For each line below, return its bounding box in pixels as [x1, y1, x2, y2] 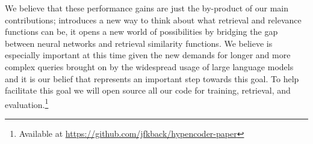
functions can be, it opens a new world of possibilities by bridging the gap [5, 25, 278, 38]
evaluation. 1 [5, 96, 49, 110]
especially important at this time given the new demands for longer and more [5, 49, 291, 61]
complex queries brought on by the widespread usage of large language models [5, 60, 294, 73]
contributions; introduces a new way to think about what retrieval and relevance [5, 13, 302, 26]
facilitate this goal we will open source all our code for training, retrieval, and [5, 84, 291, 97]
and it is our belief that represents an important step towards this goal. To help [5, 72, 299, 85]
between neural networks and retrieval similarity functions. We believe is [5, 37, 273, 49]
